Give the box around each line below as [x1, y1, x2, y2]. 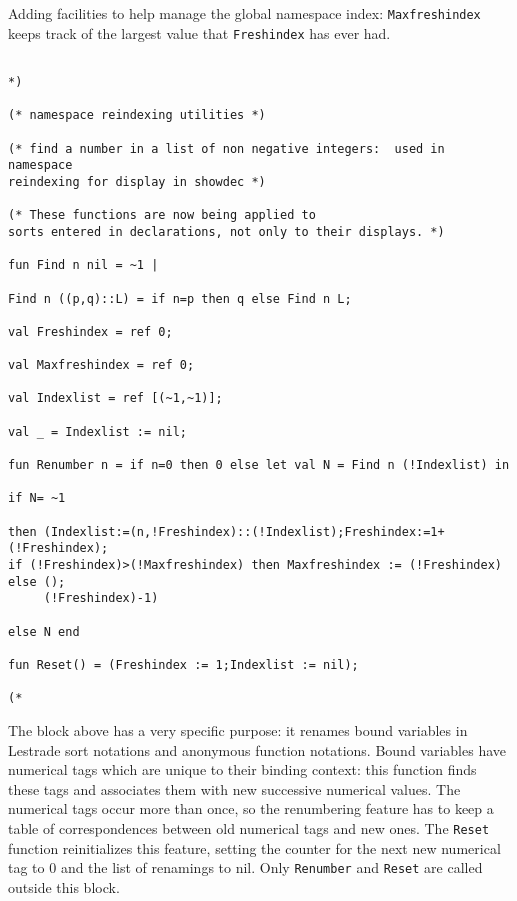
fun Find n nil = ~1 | [8, 258, 159, 273]
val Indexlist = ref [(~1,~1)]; [8, 391, 223, 406]
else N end [8, 624, 80, 639]
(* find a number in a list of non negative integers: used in [8, 141, 445, 156]
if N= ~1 [8, 491, 66, 506]
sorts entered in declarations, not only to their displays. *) [8, 224, 445, 239]
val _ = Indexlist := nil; [8, 424, 187, 439]
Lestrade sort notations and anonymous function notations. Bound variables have [8, 739, 507, 760]
